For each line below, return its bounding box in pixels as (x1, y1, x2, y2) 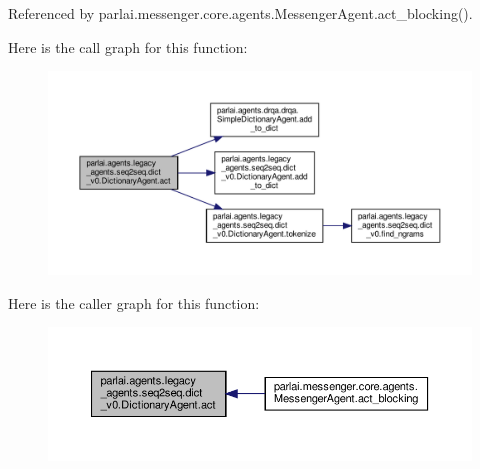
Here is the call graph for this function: (8, 36, 248, 57)
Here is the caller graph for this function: (8, 292, 260, 313)
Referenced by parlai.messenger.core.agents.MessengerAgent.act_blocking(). (8, 3, 473, 23)
